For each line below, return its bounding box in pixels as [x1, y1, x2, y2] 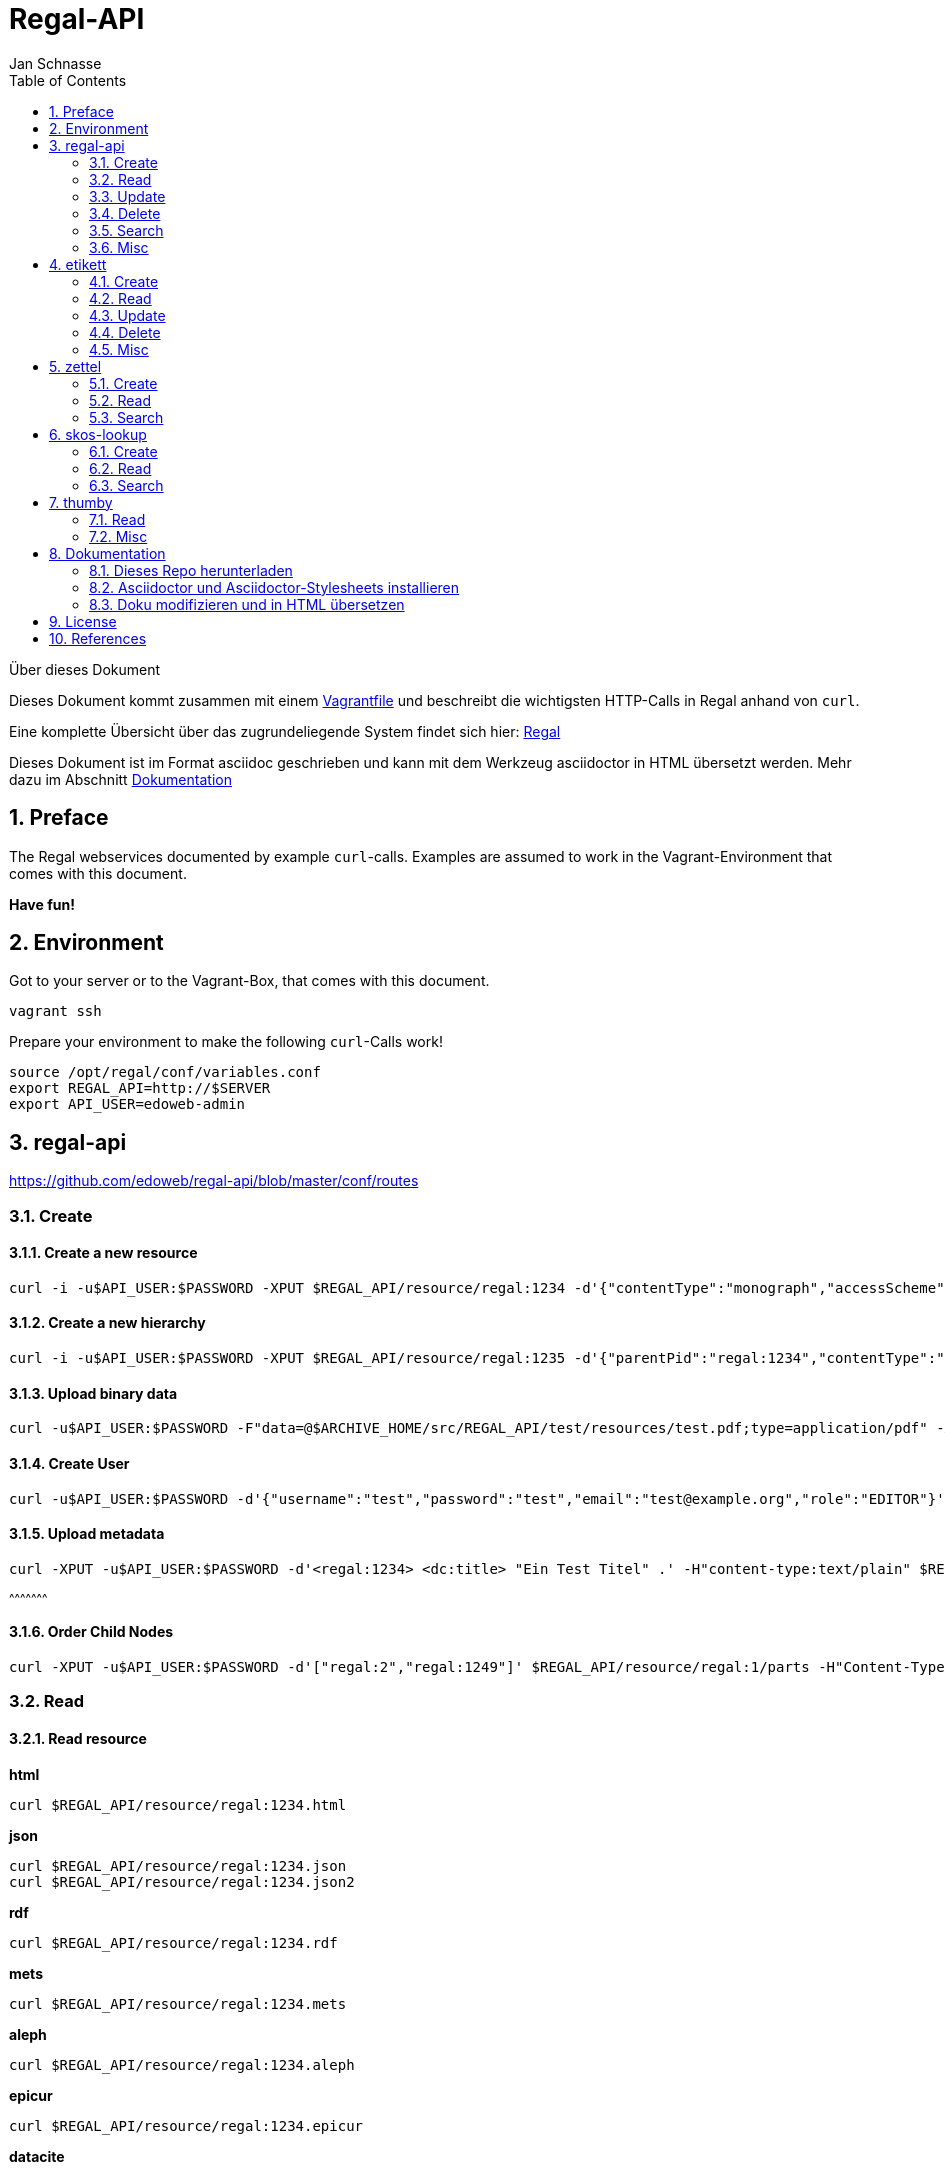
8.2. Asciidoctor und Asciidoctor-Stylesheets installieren [89, 578, 460, 596]
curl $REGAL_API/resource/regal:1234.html [9, 1796, 347, 1813]
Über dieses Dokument [9, 660, 161, 678]
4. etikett [49, 255, 107, 273]
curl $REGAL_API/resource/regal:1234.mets [9, 1995, 347, 2012]
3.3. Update [89, 187, 166, 205]
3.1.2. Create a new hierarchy [9, 1314, 206, 1332]
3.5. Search [89, 221, 164, 239]
